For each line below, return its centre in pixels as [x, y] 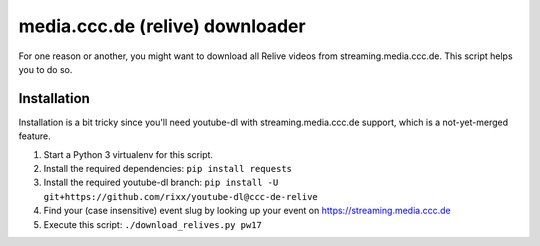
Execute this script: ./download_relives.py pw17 [152, 224]
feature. [35, 136]
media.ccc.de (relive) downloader [162, 26]
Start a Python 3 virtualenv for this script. [128, 154]
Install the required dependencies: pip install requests [167, 169]
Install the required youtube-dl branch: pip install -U [161, 182]
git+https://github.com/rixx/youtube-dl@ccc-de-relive [181, 196]
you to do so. [45, 69]
